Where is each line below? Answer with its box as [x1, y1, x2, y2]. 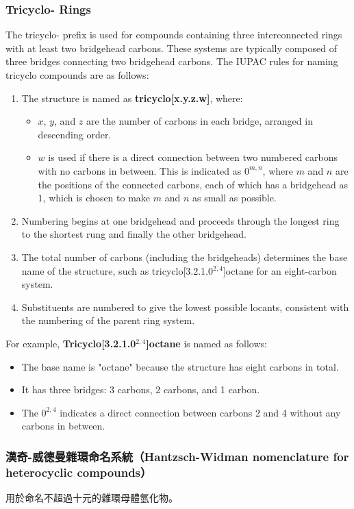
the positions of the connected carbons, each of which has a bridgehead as [38, 177, 348, 191]
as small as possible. [192, 190, 277, 205]
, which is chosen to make [42, 190, 151, 205]
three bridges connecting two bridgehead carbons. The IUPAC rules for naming [5, 54, 338, 69]
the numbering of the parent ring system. [21, 313, 195, 327]
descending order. [38, 127, 112, 141]
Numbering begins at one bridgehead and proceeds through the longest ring [21, 213, 340, 227]
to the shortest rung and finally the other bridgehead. [21, 227, 246, 241]
